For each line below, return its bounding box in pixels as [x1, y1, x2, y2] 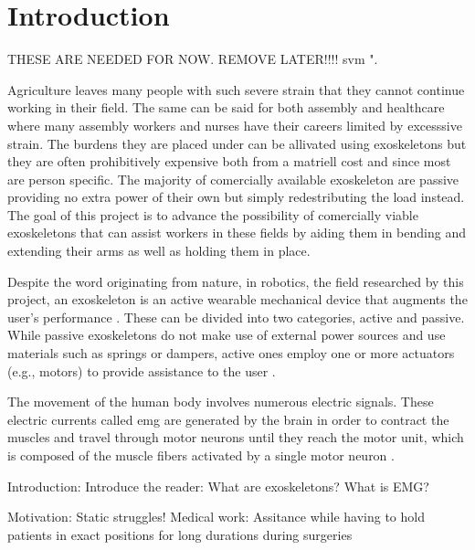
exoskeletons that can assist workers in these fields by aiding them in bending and [7, 223, 466, 242]
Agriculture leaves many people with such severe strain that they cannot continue [7, 79, 465, 99]
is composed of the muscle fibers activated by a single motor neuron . [7, 446, 395, 464]
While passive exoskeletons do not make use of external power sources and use [7, 325, 446, 344]
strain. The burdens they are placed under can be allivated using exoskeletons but [7, 133, 467, 153]
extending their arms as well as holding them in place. [7, 241, 311, 260]
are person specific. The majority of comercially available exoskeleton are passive [7, 169, 459, 188]
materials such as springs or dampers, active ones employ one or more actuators [7, 344, 455, 363]
